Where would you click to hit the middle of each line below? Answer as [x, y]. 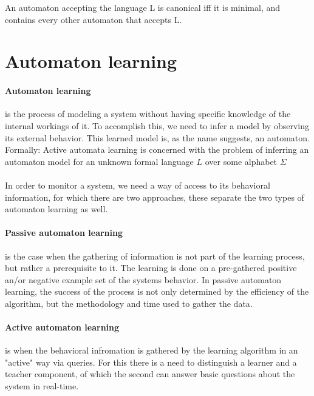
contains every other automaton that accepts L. [94, 19]
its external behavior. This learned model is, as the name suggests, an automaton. [157, 137]
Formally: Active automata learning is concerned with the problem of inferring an [157, 149]
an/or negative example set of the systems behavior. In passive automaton [143, 279]
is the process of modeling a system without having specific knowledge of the [148, 114]
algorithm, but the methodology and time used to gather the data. [129, 303]
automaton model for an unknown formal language [99, 161]
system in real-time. [42, 386]
